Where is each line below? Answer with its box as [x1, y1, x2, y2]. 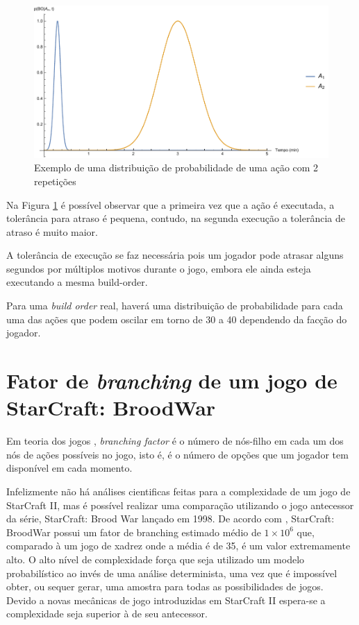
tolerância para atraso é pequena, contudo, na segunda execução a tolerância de [6, 211, 345, 225]
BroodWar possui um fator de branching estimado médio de [6, 524, 261, 539]
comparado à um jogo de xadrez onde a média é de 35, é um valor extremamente [6, 538, 351, 553]
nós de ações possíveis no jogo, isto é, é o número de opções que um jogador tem [6, 447, 349, 461]
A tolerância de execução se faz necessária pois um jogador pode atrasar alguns [6, 248, 344, 262]
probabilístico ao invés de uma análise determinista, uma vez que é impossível [6, 565, 337, 580]
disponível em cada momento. [6, 461, 133, 475]
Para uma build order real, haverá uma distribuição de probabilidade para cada [6, 298, 343, 313]
